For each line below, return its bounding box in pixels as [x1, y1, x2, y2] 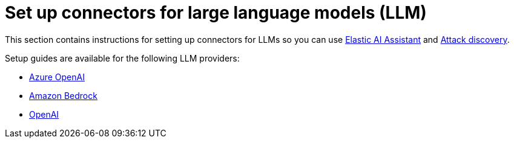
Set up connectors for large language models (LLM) [5, 2, 427, 23]
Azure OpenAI [29, 71, 85, 82]
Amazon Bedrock [29, 90, 97, 101]
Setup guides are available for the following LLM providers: [5, 52, 240, 63]
